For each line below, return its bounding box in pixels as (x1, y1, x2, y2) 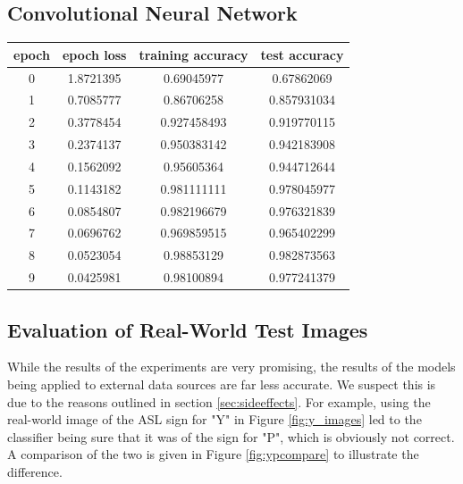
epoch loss (62, 45, 127, 63)
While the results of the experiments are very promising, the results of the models (7, 357, 456, 376)
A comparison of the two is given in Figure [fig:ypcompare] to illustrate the (7, 445, 419, 463)
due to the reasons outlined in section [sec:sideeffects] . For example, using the (7, 392, 431, 411)
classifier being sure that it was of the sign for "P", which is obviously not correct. (7, 427, 455, 446)
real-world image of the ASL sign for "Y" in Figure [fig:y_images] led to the (7, 410, 422, 429)
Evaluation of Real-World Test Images (7, 315, 368, 343)
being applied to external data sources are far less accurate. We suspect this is (7, 375, 436, 394)
